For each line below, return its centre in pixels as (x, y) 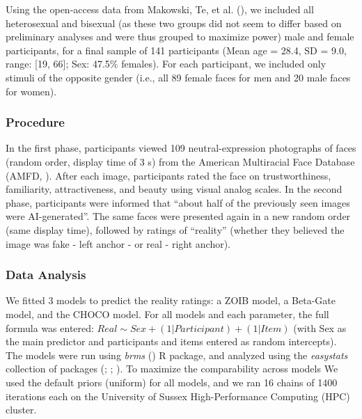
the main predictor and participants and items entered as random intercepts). (171, 341)
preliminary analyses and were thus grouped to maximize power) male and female (180, 37)
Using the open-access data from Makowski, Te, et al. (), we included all (160, 9)
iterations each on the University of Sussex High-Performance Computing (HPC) (178, 396)
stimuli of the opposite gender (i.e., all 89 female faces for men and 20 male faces (178, 77)
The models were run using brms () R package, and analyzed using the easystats (177, 355)
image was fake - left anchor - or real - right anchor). (118, 243)
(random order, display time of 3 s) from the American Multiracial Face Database (180, 161)
